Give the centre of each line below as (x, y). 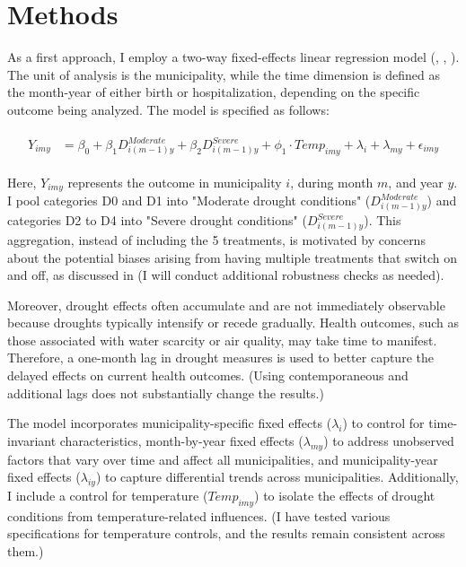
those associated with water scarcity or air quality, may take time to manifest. (222, 340)
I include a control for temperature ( (108, 496)
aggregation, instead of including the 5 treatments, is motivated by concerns (216, 239)
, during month (332, 182)
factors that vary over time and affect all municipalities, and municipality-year (223, 459)
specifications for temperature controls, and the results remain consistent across (226, 533)
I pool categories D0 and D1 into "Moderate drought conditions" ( (189, 201)
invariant (32, 440)
